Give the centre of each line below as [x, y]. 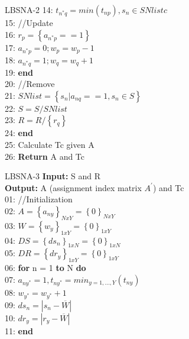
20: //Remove [30, 84]
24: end [19, 133]
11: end [19, 330]
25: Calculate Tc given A [50, 144]
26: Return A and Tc [45, 156]
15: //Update [29, 22]
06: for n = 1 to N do [45, 268]
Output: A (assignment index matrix [73, 187]
